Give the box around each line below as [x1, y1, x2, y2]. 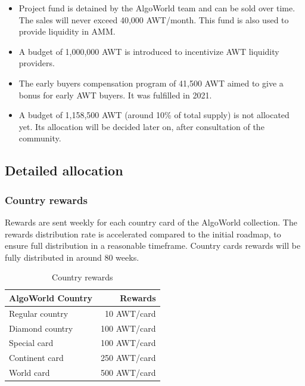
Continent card [9, 351, 64, 364]
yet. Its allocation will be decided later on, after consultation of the [18, 120, 264, 132]
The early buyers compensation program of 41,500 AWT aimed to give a [18, 76, 284, 89]
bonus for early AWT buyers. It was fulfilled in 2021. [18, 88, 212, 101]
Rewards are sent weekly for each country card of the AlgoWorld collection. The [5, 215, 297, 228]
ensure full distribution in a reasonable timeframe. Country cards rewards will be [5, 239, 301, 252]
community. [18, 132, 61, 144]
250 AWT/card [101, 351, 156, 364]
